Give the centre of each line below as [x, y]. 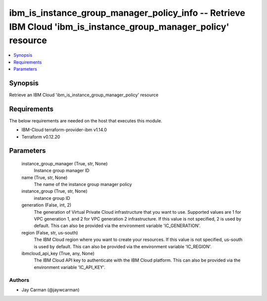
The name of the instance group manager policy [83, 185]
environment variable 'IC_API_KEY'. [70, 267]
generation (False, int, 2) [46, 205]
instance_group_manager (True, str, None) [65, 163]
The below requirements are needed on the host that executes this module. [86, 120]
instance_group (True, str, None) [54, 191]
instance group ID [52, 198]
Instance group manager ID [62, 171]
